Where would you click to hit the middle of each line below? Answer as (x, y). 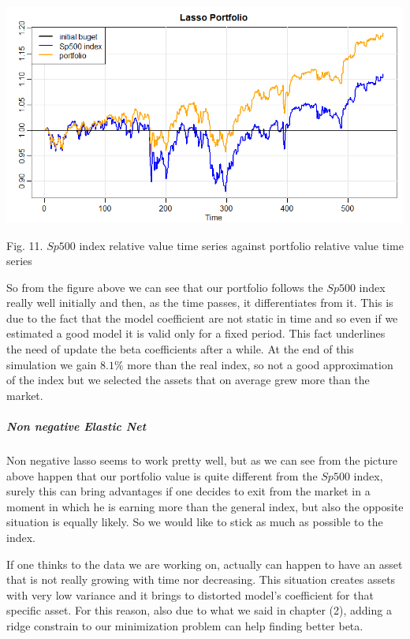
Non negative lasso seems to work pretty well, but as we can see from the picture (202, 460)
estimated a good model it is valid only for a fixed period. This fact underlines (196, 333)
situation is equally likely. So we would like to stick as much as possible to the (195, 522)
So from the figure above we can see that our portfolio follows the (165, 287)
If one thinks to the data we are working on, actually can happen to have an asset (205, 564)
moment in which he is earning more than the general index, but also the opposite (205, 506)
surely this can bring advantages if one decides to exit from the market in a (188, 491)
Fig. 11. (25, 245)
